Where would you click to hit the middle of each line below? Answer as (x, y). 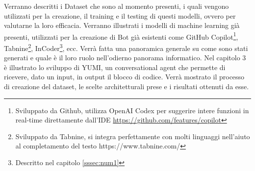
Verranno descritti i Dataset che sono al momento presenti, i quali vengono (116, 6)
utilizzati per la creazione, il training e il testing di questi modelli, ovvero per (120, 15)
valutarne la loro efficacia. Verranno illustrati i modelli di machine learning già (122, 25)
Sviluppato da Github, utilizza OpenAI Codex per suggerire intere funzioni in (132, 110)
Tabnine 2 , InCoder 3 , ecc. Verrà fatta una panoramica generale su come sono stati (126, 47)
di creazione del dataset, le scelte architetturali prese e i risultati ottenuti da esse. (127, 86)
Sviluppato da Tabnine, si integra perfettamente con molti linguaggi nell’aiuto (133, 136)
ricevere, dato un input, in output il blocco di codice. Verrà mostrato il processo (124, 77)
